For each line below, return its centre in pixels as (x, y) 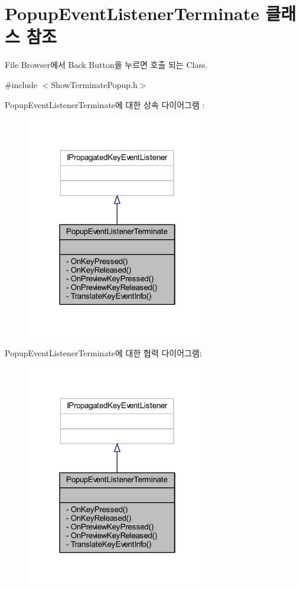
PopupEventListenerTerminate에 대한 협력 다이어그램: (103, 352)
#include (21, 84)
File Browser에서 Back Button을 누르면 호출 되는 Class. (106, 65)
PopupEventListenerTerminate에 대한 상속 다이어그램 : (105, 104)
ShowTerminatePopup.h (94, 84)
